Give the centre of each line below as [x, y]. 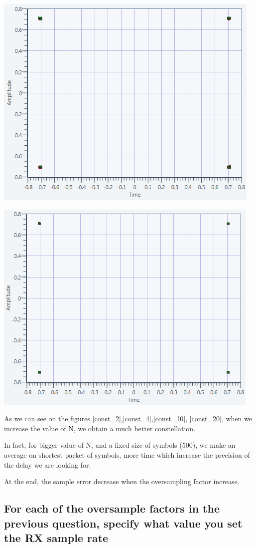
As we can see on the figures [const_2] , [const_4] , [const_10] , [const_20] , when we [128, 418]
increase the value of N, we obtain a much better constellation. [100, 428]
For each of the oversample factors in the [112, 508]
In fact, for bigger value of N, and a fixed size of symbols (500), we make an [120, 445]
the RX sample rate [56, 537]
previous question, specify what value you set [123, 523]
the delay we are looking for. [48, 464]
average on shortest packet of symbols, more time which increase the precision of [127, 454]
